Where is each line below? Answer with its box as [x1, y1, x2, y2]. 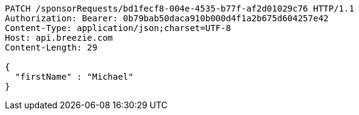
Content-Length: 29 [5, 43, 98, 52]
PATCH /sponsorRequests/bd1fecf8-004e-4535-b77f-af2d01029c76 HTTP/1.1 [5, 4, 355, 13]
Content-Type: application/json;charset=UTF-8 [5, 23, 231, 33]
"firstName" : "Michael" [15, 72, 133, 82]
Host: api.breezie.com [5, 33, 113, 43]
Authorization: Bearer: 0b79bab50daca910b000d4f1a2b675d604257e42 [5, 13, 329, 23]
